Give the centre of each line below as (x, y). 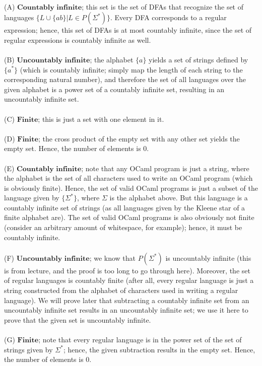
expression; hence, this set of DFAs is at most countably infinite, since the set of (128, 30)
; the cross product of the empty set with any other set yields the (139, 138)
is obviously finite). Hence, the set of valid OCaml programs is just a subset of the (131, 188)
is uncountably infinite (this (208, 258)
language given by (32, 198)
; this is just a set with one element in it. (101, 119)
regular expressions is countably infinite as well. (78, 40)
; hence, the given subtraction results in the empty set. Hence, (159, 349)
